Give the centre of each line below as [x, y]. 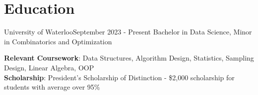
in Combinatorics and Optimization [58, 41]
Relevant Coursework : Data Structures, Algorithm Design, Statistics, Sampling [129, 58]
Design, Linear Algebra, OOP [49, 67]
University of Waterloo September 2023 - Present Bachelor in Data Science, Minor [128, 32]
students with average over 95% [52, 87]
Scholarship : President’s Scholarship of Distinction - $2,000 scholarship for [119, 77]
